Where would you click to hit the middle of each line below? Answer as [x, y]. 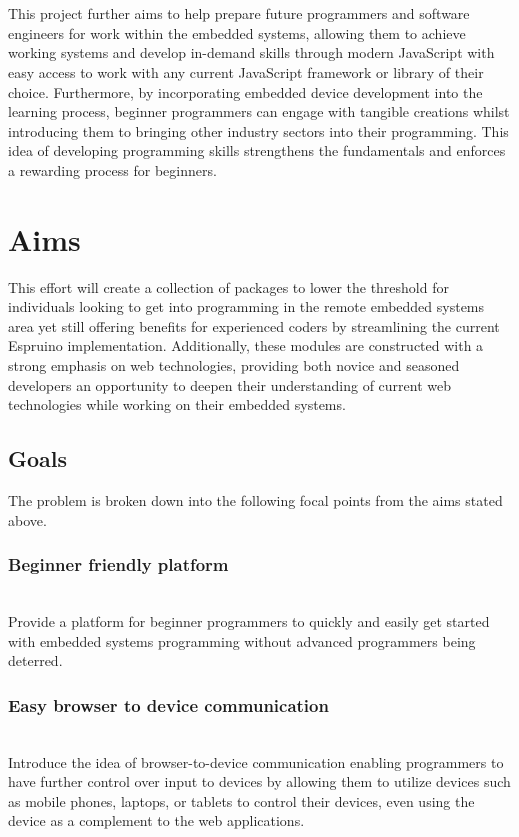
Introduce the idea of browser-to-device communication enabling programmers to [256, 761]
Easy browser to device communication [168, 704]
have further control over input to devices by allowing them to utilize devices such [259, 781]
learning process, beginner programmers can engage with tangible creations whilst [259, 111]
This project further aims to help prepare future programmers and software [239, 13]
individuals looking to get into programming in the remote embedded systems [246, 306]
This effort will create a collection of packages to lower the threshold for [228, 286]
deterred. [35, 660]
